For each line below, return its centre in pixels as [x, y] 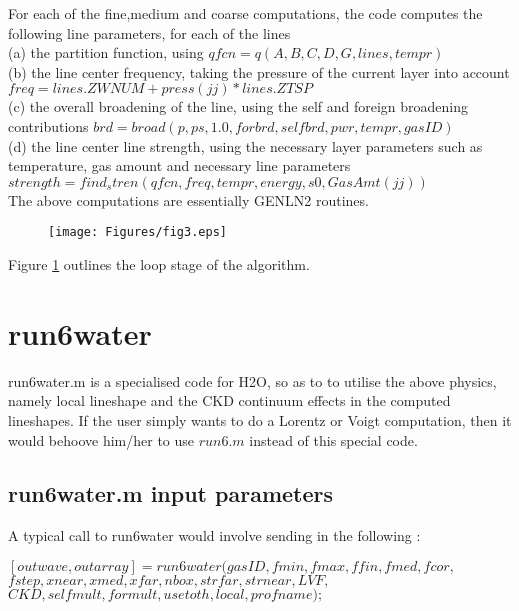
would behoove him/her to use [101, 439]
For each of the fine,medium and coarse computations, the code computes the [245, 13]
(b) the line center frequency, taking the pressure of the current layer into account [259, 71]
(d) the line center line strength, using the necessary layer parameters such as [245, 145]
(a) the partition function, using [106, 52]
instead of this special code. [333, 439]
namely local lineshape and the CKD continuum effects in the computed [229, 400]
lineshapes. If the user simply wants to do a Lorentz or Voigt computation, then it [260, 419]
